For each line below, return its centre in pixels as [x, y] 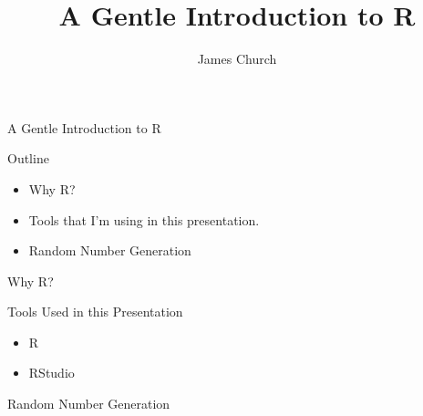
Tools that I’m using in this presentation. [144, 219]
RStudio [52, 373]
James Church [237, 59]
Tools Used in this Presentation [95, 312]
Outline [28, 158]
